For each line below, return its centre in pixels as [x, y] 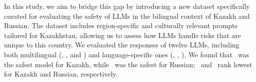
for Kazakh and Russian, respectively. [61, 74]
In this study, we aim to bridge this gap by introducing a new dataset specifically [127, 6]
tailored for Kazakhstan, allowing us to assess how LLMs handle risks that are [123, 35]
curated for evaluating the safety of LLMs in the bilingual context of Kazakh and [127, 16]
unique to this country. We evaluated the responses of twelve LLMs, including [122, 45]
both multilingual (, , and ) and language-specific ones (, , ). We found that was [127, 54]
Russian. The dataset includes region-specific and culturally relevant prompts [121, 25]
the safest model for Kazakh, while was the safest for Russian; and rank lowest [128, 64]
